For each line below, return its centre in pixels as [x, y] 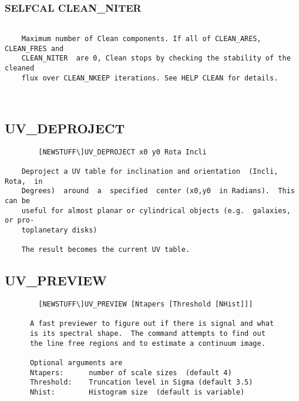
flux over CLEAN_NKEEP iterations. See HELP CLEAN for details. [150, 78]
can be [17, 201]
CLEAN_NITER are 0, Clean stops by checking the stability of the [156, 58]
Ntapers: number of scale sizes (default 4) [131, 373]
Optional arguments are [76, 363]
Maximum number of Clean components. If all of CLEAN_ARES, [141, 38]
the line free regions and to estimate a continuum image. [147, 343]
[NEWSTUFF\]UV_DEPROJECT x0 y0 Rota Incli [122, 152]
